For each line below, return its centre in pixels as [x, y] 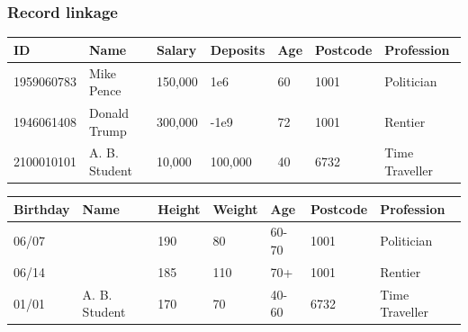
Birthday [42, 208]
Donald [109, 112]
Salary [176, 49]
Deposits [238, 49]
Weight [235, 208]
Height [179, 208]
